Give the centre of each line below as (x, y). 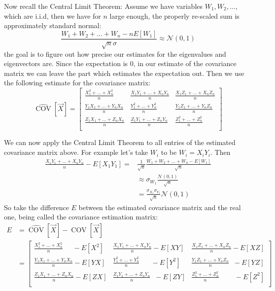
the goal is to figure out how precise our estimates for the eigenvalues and (115, 54)
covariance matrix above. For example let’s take (76, 152)
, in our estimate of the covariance (185, 63)
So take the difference (36, 207)
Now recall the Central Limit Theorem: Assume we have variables (103, 6)
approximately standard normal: (53, 25)
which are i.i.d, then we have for (52, 16)
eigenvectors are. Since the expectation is (66, 63)
